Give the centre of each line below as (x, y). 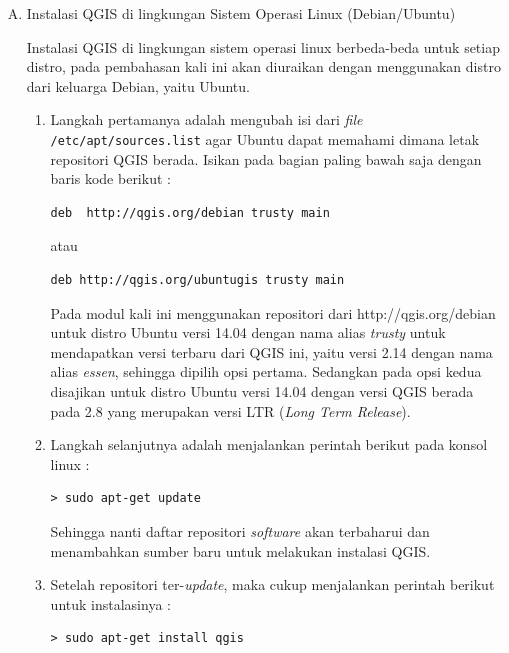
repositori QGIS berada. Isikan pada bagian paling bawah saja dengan (266, 158)
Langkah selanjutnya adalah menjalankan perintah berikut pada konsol (269, 444)
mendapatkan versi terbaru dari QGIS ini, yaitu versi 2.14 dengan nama (271, 351)
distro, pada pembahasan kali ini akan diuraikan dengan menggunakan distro (263, 66)
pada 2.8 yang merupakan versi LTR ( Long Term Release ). (230, 410)
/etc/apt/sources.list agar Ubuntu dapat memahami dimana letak (265, 138)
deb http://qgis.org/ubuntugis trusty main (197, 280)
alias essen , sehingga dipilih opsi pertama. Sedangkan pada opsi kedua (266, 371)
